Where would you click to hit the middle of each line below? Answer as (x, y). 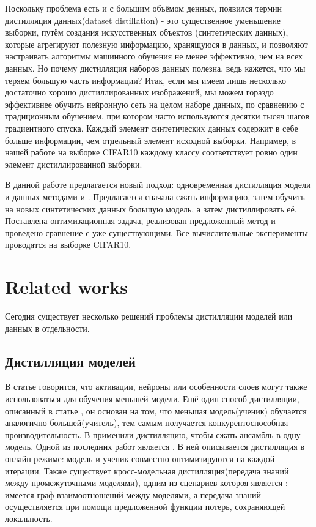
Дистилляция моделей (70, 361)
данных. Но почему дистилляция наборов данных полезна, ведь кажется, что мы (155, 68)
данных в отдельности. (47, 328)
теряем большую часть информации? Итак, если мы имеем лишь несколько (145, 80)
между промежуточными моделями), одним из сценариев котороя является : (146, 483)
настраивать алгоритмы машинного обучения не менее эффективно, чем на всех (154, 56)
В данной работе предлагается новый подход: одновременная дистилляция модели (158, 185)
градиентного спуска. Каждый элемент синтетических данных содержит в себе (152, 128)
